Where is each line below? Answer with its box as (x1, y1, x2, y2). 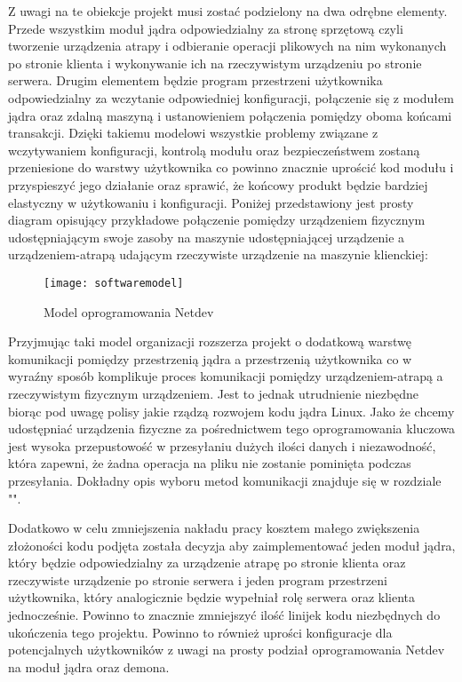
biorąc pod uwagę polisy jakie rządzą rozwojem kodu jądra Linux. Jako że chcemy (8, 401, 455, 420)
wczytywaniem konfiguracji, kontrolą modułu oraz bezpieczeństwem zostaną (8, 140, 420, 159)
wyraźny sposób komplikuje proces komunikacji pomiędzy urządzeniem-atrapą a (8, 367, 443, 385)
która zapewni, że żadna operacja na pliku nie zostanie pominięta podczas (8, 454, 411, 472)
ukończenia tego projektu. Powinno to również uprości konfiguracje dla (8, 623, 393, 641)
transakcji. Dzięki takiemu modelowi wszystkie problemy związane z (8, 123, 378, 142)
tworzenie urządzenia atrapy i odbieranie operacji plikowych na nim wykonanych (8, 36, 447, 55)
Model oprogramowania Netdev (44, 302, 214, 321)
